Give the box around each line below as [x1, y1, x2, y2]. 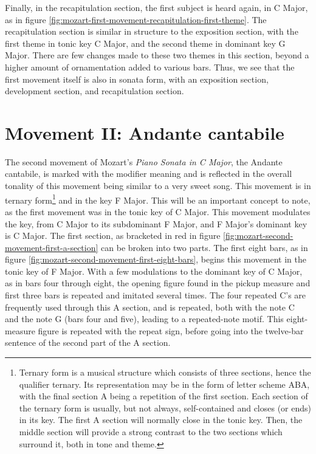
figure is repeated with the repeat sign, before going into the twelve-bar [38, 324, 304, 337]
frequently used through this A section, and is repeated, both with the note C [5, 300, 295, 313]
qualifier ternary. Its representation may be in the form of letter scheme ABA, [19, 377, 310, 390]
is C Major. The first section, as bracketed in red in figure [5, 229, 221, 242]
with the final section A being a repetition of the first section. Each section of [19, 390, 308, 402]
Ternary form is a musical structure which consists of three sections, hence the [19, 366, 311, 379]
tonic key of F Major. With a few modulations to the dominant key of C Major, [5, 264, 303, 277]
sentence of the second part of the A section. [5, 336, 171, 349]
